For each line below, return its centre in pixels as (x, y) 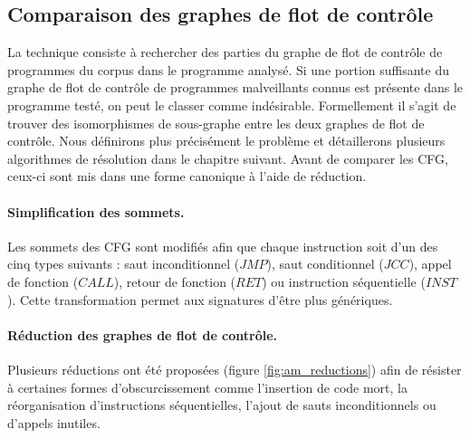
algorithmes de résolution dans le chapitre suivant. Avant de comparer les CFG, (228, 158)
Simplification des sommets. (96, 211)
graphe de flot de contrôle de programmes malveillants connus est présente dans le (235, 87)
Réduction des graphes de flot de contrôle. (143, 334)
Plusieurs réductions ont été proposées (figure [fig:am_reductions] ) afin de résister (235, 369)
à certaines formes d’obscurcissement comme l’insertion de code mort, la (207, 387)
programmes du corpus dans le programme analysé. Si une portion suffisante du (228, 69)
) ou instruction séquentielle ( (344, 281)
